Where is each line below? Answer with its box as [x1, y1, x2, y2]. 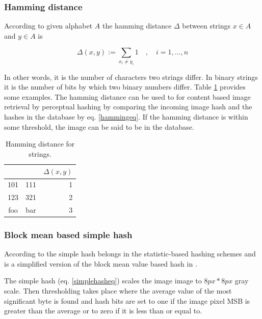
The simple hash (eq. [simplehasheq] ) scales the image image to [4, 275, 202, 286]
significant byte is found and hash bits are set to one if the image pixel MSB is [4, 295, 250, 306]
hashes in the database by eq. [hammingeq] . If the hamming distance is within [4, 111, 248, 122]
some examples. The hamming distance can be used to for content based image [4, 91, 251, 102]
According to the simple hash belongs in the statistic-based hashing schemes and [4, 248, 256, 259]
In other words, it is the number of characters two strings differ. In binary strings [4, 71, 258, 82]
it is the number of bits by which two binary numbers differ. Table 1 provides [4, 81, 246, 92]
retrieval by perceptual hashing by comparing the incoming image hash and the [4, 101, 252, 112]
